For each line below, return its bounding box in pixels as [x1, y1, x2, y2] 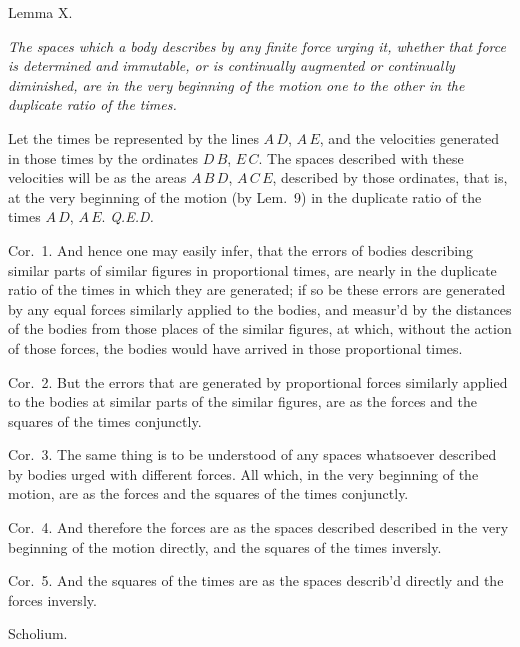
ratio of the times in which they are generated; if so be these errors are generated [8, 279, 506, 300]
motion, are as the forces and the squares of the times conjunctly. [8, 483, 409, 504]
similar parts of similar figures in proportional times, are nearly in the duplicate [8, 259, 497, 280]
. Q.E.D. [101, 206, 154, 227]
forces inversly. [8, 589, 97, 610]
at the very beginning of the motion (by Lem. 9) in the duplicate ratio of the [8, 186, 482, 207]
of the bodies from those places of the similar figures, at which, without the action [8, 318, 512, 339]
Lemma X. [8, 2, 73, 22]
